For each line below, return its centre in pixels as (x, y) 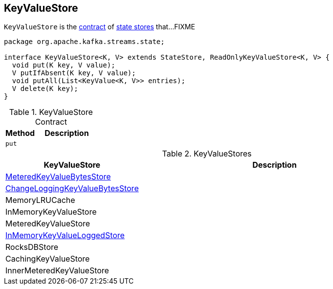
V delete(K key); (45, 89)
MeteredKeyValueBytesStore (58, 177)
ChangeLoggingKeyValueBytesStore (72, 189)
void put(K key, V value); (64, 65)
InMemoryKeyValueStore (51, 212)
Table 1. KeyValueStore (51, 112)
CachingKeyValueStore (48, 259)
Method (20, 133)
